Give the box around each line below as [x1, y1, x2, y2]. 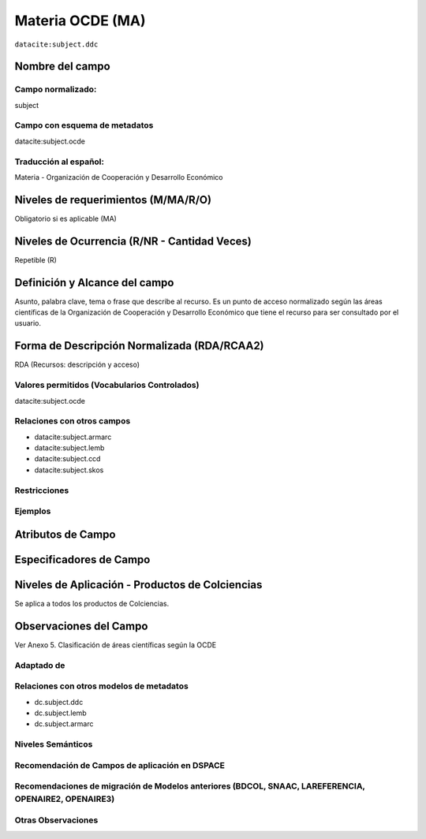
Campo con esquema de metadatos [14, 120, 154, 131]
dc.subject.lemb [34, 708, 87, 718]
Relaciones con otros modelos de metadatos [14, 681, 189, 692]
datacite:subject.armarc [34, 432, 112, 442]
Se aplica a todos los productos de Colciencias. [14, 598, 170, 608]
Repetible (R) [14, 255, 57, 264]
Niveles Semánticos [14, 739, 93, 750]
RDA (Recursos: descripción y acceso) [14, 360, 140, 370]
